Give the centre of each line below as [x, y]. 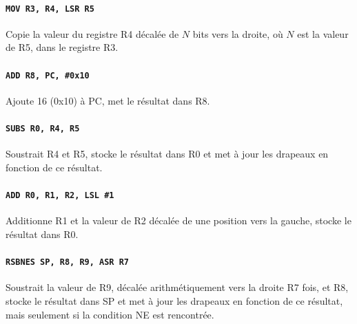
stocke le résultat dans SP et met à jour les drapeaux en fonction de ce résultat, [174, 301]
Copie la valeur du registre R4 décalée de [92, 33]
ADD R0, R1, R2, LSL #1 [60, 196]
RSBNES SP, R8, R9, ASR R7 [67, 262]
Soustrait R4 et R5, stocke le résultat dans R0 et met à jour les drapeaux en [167, 154]
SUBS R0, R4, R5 [43, 129]
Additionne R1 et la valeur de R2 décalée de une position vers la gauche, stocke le [178, 220]
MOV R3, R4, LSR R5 [50, 9]
